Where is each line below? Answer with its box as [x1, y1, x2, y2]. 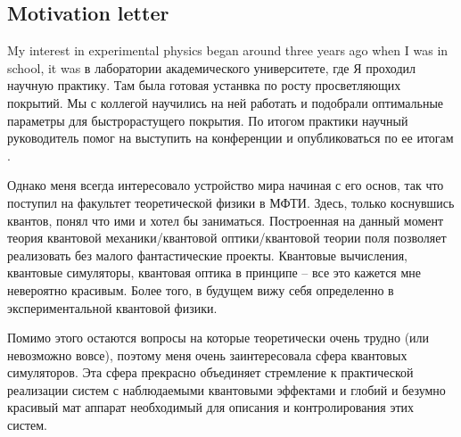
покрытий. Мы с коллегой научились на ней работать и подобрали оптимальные [7, 93, 443, 111]
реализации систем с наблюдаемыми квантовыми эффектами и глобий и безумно [7, 380, 446, 399]
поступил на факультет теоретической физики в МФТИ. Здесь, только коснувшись [7, 193, 455, 211]
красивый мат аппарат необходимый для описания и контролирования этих [7, 398, 415, 416]
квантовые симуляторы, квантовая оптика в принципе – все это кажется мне [7, 263, 422, 282]
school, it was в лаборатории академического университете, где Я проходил [7, 58, 416, 77]
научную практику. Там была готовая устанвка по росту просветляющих [7, 76, 401, 95]
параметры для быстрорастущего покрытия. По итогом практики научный [7, 111, 408, 129]
